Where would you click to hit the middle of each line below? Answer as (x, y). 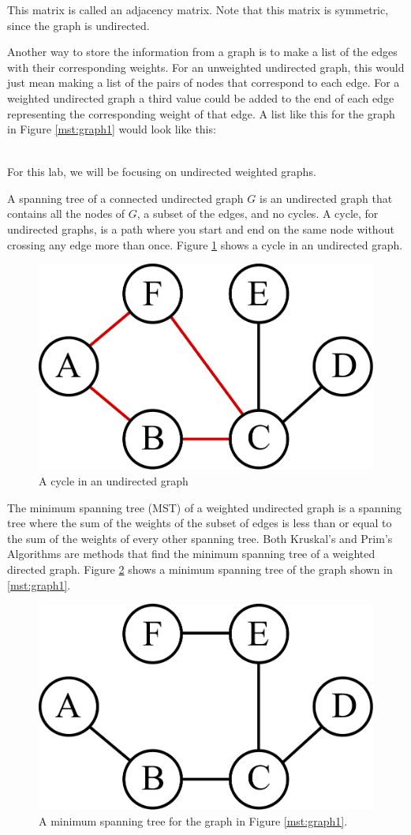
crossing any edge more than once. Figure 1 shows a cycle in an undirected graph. (205, 244)
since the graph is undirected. (78, 25)
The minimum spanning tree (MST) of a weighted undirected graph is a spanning (205, 507)
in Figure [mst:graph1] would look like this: (112, 129)
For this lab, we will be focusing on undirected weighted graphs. (162, 172)
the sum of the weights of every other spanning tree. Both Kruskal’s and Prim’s (200, 538)
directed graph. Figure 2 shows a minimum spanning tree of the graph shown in (200, 569)
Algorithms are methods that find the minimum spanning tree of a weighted (191, 554)
